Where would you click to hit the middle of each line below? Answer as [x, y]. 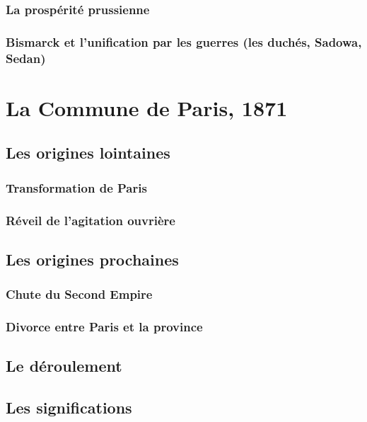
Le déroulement [64, 366]
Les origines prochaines [92, 259]
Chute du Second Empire [79, 294]
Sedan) [26, 58]
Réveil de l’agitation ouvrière [91, 220]
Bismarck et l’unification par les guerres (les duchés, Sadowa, [184, 41]
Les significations [69, 407]
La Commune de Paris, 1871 [147, 107]
